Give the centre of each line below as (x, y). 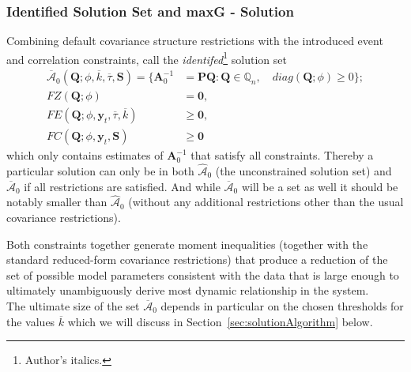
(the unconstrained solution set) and (304, 171)
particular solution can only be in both (100, 171)
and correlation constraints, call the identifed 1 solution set (147, 58)
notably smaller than (57, 202)
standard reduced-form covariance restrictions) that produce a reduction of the (197, 259)
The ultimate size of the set (73, 305)
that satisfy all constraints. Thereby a (282, 155)
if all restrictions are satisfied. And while (122, 186)
